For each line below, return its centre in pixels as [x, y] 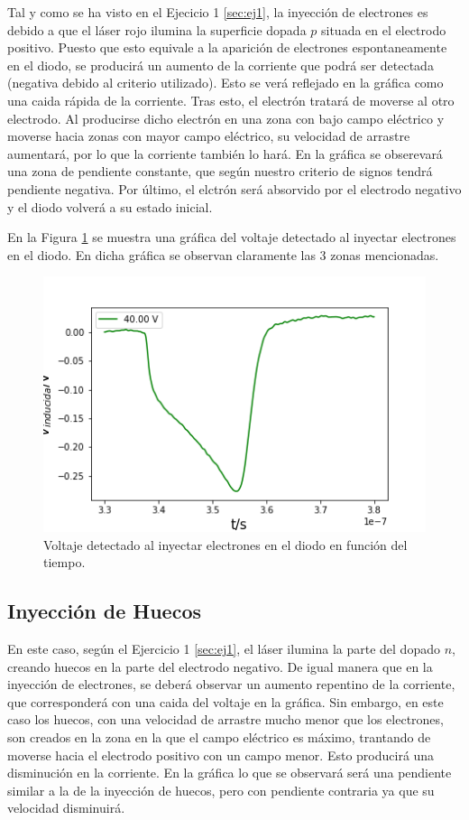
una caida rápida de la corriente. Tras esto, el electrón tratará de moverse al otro [231, 100]
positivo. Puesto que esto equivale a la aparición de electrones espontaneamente [227, 47]
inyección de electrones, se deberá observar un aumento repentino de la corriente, [231, 684]
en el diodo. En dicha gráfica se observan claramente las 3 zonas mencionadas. [223, 254]
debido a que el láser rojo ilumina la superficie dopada [157, 29]
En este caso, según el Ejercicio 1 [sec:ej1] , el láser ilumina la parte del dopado [224, 648]
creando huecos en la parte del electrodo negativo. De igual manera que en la [220, 666]
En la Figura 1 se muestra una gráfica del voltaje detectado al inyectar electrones [232, 237]
